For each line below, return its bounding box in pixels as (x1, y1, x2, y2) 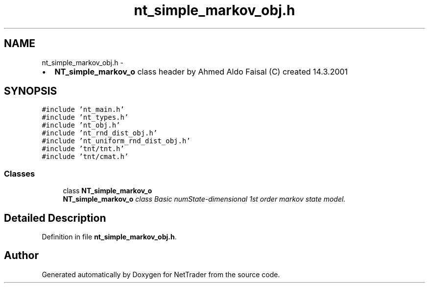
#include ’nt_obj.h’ (42, 121, 120, 130)
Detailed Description (4, 211, 106, 224)
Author (4, 249, 39, 262)
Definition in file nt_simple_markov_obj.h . (42, 233, 177, 241)
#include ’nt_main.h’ (42, 105, 124, 114)
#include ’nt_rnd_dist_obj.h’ (42, 129, 158, 137)
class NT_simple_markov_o (63, 186, 152, 195)
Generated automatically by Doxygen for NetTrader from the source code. (42, 270, 280, 279)
